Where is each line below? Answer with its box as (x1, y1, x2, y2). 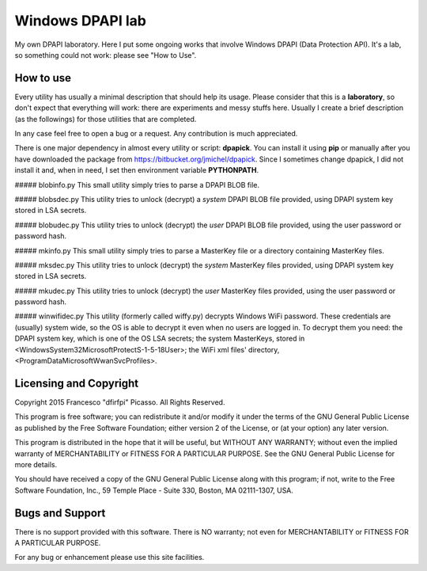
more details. (14, 459, 58, 469)
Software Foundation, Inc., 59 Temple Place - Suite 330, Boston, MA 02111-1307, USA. (14, 485, 294, 495)
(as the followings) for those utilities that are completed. (14, 114, 197, 124)
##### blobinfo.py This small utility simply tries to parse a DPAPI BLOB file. (14, 180, 260, 189)
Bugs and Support (14, 506, 106, 520)
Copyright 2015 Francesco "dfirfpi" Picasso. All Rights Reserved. (14, 397, 225, 407)
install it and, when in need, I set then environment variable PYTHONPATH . (14, 166, 259, 175)
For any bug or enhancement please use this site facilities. (14, 553, 205, 562)
